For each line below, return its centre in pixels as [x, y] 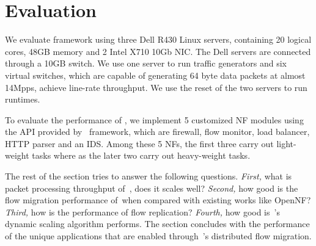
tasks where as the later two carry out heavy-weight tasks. [141, 155]
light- [286, 143]
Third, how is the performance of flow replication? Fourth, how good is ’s [142, 212]
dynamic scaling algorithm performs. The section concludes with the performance [157, 224]
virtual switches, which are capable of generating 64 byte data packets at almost [155, 75]
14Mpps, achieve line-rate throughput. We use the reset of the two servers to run [156, 87]
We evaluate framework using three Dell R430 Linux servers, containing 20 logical [158, 39]
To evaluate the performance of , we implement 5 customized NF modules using [154, 119]
